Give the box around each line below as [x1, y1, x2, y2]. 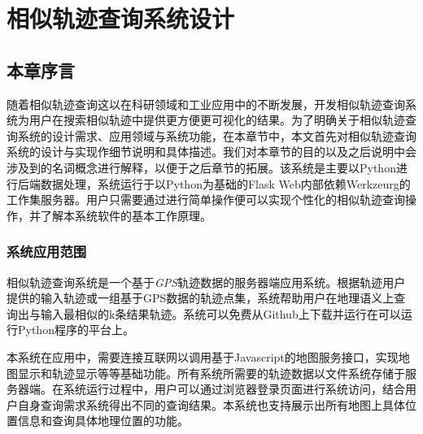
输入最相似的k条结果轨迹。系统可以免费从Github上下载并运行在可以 [40, 305, 401, 322]
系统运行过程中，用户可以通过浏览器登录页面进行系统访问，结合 [63, 380, 405, 397]
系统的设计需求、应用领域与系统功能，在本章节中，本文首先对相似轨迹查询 [17, 127, 416, 144]
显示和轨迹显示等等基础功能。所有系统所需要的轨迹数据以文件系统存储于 [17, 364, 405, 381]
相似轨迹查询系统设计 [7, 2, 235, 35]
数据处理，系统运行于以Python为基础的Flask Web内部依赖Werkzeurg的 [40, 175, 411, 192]
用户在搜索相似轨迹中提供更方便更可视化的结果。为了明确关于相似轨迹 [28, 111, 405, 128]
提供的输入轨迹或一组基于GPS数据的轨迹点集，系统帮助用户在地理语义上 [7, 289, 395, 306]
